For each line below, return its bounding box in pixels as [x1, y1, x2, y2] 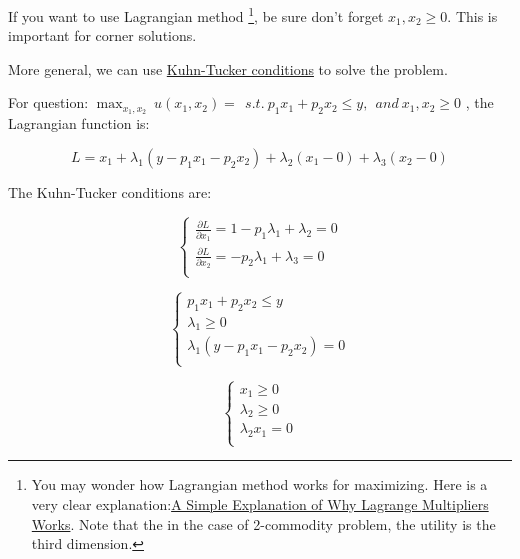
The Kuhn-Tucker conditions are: [8, 181, 212, 202]
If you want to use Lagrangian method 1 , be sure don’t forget [8, 3, 384, 26]
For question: [8, 92, 89, 113]
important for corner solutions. [8, 25, 197, 46]
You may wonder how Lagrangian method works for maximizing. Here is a [31, 474, 488, 495]
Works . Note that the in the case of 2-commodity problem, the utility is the [31, 513, 496, 534]
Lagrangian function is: [8, 113, 150, 134]
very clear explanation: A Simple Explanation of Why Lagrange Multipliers [31, 494, 489, 515]
